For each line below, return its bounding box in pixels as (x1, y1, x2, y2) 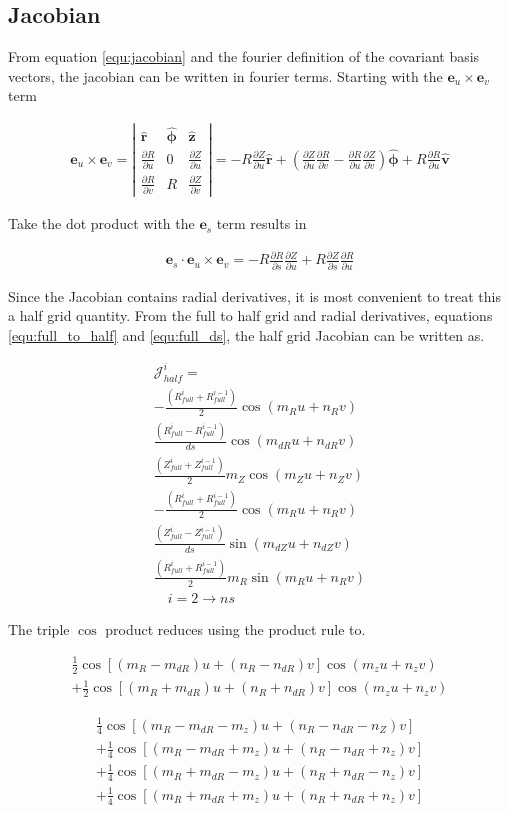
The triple (8, 618, 70, 639)
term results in (216, 213, 307, 234)
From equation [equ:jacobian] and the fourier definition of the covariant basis (8, 46, 480, 67)
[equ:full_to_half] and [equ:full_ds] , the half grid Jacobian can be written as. (8, 324, 485, 345)
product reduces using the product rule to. (105, 618, 366, 639)
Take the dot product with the (8, 213, 195, 234)
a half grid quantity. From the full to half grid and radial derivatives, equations (8, 305, 493, 326)
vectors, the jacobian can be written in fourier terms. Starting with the (8, 65, 443, 86)
